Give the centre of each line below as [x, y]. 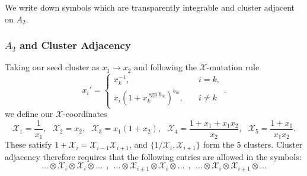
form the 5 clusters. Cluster [253, 144]
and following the [166, 67]
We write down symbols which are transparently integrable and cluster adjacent [150, 7]
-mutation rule [233, 67]
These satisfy [28, 144]
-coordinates [85, 114]
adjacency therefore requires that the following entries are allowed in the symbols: [153, 156]
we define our [29, 114]
